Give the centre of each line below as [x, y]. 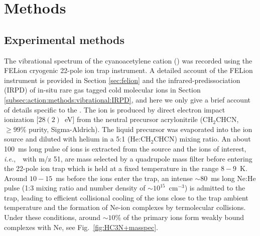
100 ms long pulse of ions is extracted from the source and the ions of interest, [125, 148]
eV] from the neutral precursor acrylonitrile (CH [139, 119]
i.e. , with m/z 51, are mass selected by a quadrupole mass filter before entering [128, 158]
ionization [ [21, 119]
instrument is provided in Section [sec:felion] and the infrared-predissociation [122, 80]
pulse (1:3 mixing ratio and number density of [75, 188]
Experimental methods [64, 39]
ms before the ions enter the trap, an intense [124, 178]
